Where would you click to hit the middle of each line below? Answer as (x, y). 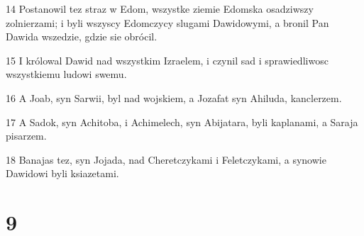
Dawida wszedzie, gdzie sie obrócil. (82, 36)
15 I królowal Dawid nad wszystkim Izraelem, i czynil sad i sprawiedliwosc (167, 60)
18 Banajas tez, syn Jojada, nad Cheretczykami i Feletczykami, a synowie (166, 159)
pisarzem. (26, 136)
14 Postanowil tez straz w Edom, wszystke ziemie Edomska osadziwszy (160, 9)
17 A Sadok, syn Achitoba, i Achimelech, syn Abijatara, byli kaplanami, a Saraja (182, 122)
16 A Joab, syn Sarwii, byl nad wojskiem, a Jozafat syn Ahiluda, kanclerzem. (174, 97)
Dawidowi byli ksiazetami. (62, 173)
